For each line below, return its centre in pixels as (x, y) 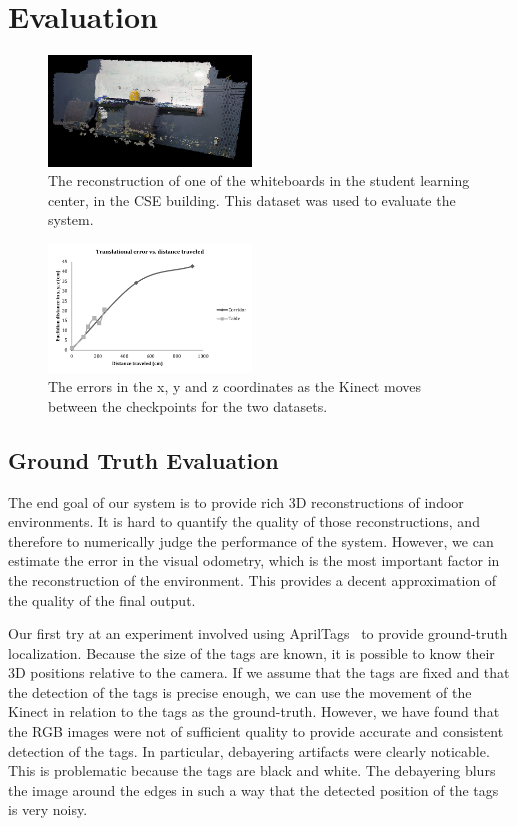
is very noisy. (48, 809)
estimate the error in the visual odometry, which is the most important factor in (254, 560)
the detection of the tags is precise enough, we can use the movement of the (240, 691)
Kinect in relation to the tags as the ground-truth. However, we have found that (254, 711)
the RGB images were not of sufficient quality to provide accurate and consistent (256, 731)
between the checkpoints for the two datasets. (188, 405)
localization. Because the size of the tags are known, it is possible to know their (251, 652)
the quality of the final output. (102, 599)
